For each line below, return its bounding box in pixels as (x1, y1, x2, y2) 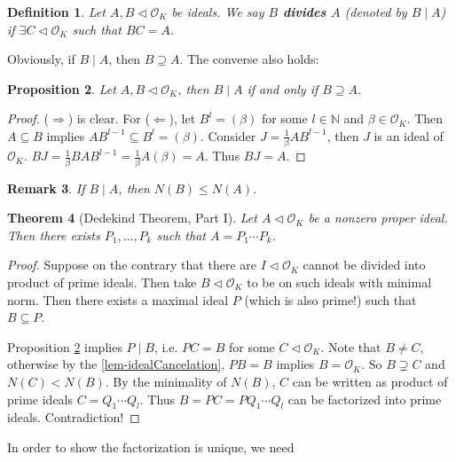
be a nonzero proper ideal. (308, 208, 448, 227)
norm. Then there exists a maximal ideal (7, 290, 229, 309)
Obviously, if (7, 50, 75, 68)
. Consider (200, 126, 256, 145)
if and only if (247, 79, 318, 98)
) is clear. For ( (67, 109, 150, 128)
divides (282, 3, 326, 20)
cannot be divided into (303, 255, 426, 274)
